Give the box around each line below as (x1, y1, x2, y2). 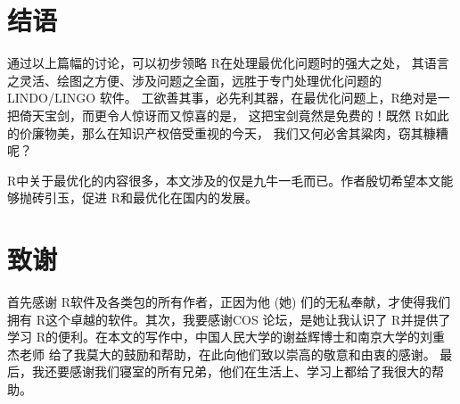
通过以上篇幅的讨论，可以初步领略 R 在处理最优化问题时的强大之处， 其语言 (7, 54, 449, 72)
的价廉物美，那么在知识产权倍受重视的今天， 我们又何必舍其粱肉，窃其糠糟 (7, 123, 448, 142)
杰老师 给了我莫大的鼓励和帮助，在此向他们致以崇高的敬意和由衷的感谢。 (7, 344, 436, 363)
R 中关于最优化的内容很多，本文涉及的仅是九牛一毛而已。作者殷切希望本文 (7, 170, 441, 189)
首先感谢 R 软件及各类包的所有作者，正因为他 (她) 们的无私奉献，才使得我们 (7, 293, 451, 310)
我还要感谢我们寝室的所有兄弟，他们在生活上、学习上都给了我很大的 (31, 362, 431, 381)
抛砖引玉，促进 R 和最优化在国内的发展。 (19, 188, 258, 207)
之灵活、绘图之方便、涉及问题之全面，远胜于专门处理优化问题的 (7, 70, 382, 89)
